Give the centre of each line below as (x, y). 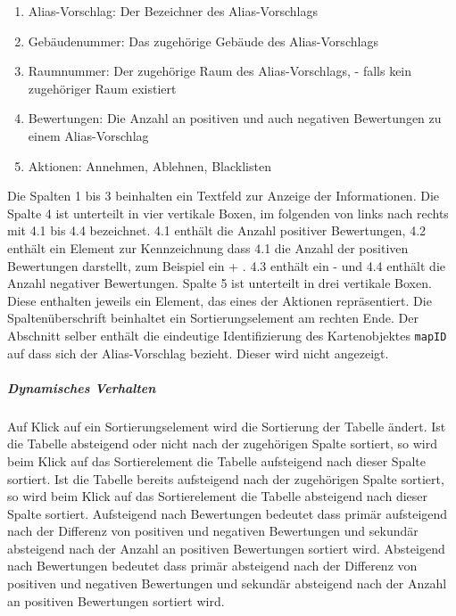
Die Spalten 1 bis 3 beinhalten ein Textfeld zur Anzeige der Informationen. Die (223, 196)
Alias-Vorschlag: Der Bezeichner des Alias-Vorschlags (173, 11)
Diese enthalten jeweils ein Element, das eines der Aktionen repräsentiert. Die (220, 300)
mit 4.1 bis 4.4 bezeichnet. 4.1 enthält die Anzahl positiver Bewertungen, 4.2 (217, 230)
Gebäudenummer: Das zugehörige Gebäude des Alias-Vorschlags (203, 41)
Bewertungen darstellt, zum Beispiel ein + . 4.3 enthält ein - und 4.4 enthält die (226, 265)
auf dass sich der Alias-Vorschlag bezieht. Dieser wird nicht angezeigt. (198, 353)
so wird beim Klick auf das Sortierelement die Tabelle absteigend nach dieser (218, 496)
